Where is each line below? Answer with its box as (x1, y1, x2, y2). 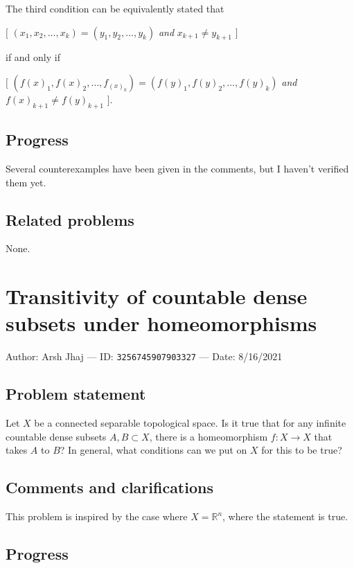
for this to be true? (261, 443, 342, 457)
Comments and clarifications (6, 477, 213, 498)
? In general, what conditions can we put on (60, 443, 247, 457)
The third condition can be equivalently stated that (6, 1, 224, 15)
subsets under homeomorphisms (6, 309, 317, 337)
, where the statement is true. (222, 509, 348, 524)
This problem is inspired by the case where (6, 509, 188, 524)
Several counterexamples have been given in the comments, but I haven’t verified (6, 161, 349, 175)
